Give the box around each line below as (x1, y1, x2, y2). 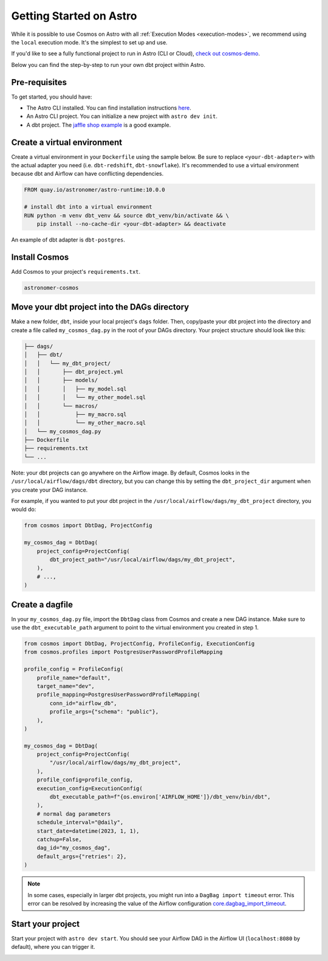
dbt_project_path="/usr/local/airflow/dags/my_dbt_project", (49, 556, 236, 563)
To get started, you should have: (11, 93, 92, 100)
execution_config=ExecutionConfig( (36, 785, 143, 792)
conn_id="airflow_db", (49, 699, 118, 707)
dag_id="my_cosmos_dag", (36, 844, 111, 852)
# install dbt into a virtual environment (24, 204, 152, 210)
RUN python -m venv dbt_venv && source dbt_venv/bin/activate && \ (24, 212, 230, 219)
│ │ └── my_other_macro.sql (24, 420, 146, 426)
